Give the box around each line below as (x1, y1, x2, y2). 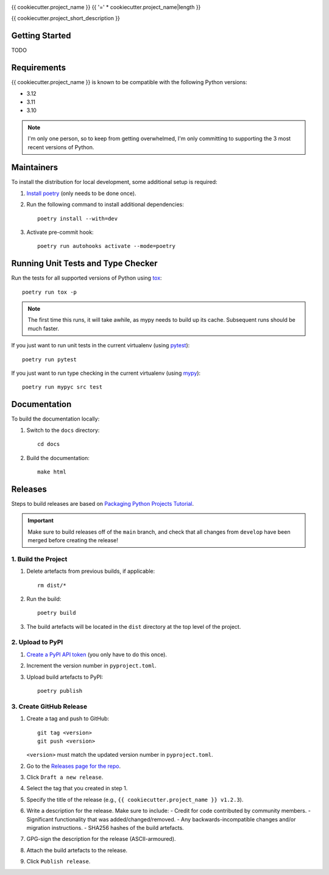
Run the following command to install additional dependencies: (26, 201, 184, 208)
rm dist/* (37, 582, 66, 589)
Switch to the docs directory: (26, 427, 100, 434)
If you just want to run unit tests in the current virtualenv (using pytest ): (11, 342, 190, 349)
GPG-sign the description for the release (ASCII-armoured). (26, 835, 176, 843)
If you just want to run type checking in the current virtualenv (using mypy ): (11, 369, 201, 377)
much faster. (27, 325, 60, 332)
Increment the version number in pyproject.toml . (26, 662, 157, 670)
